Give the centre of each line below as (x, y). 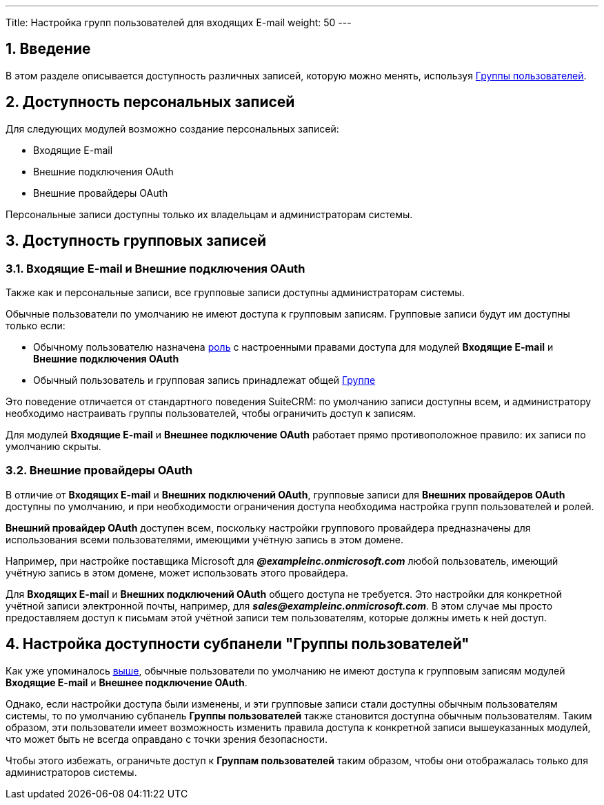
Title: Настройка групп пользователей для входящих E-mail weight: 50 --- (179, 22)
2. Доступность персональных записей (150, 102)
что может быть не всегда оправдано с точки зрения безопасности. (167, 739)
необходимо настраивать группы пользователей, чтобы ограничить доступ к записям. (211, 413)
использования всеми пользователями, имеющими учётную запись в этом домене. (204, 539)
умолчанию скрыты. (53, 446)
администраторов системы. (71, 772)
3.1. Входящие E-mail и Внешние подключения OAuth (155, 268)
